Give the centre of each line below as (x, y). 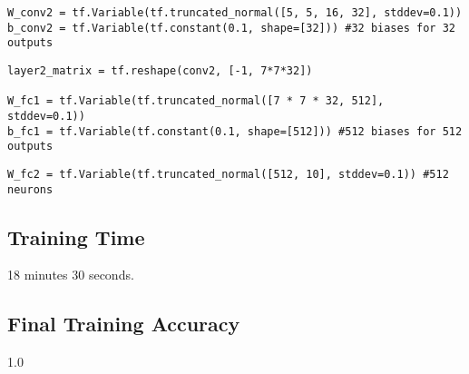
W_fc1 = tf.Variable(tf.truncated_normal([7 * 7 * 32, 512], (196, 101)
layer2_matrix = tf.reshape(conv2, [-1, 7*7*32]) (160, 70)
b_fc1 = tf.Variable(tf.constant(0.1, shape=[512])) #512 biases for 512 (235, 131)
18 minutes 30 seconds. (71, 275)
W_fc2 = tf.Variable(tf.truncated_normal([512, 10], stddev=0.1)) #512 (228, 174)
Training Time (76, 236)
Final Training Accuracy (124, 324)
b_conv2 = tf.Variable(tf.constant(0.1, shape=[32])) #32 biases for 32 (231, 28)
